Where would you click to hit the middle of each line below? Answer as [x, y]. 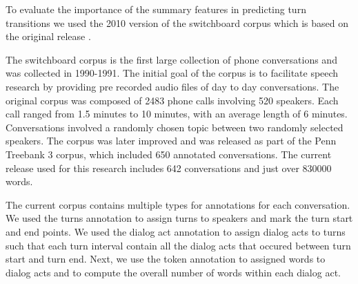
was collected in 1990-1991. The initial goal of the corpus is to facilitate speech [172, 73]
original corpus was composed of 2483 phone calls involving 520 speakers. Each [172, 100]
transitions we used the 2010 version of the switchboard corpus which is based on [177, 22]
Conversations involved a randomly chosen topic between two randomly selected [175, 127]
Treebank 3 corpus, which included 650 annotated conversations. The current [169, 154]
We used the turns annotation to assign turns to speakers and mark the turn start [179, 218]
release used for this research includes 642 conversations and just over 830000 [169, 168]
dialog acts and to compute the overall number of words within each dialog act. [173, 272]
